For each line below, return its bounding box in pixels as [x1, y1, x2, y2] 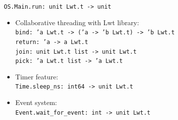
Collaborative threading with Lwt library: [15, 17, 139, 27]
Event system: [15, 97, 57, 107]
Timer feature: [15, 71, 59, 81]
